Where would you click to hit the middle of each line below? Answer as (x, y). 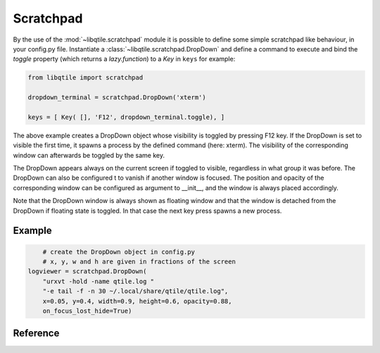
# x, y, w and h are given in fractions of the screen (139, 261)
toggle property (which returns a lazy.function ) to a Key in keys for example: (124, 59)
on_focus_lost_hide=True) (87, 311)
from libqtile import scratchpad (85, 78)
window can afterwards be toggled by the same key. (89, 155)
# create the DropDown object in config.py (119, 252)
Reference (36, 334)
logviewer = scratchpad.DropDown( (87, 272)
